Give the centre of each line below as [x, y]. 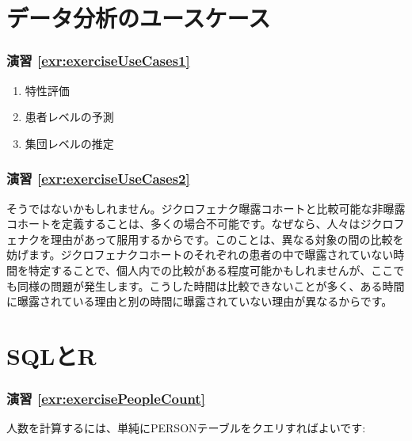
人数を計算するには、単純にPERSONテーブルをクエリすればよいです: [186, 428]
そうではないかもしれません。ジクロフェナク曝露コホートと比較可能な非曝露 [206, 208]
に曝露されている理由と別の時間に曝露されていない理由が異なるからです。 [200, 301]
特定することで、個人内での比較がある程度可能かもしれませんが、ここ [211, 270]
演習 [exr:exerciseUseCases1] [98, 61]
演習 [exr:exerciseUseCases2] [98, 179]
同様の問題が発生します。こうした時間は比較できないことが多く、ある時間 [211, 285]
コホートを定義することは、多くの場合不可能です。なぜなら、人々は [183, 224]
